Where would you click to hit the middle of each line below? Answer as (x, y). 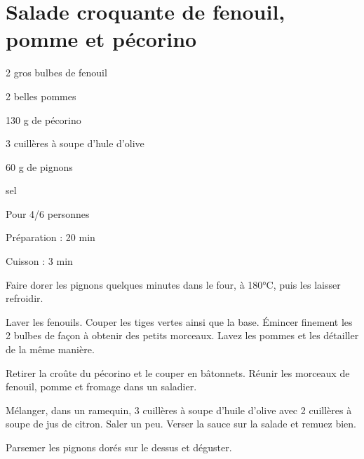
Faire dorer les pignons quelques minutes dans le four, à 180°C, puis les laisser (173, 284)
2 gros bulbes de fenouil (56, 73)
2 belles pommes (41, 96)
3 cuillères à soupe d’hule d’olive (75, 143)
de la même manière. (50, 349)
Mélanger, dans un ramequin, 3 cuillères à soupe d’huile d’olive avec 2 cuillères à (179, 410)
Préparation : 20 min (50, 237)
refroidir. (25, 298)
